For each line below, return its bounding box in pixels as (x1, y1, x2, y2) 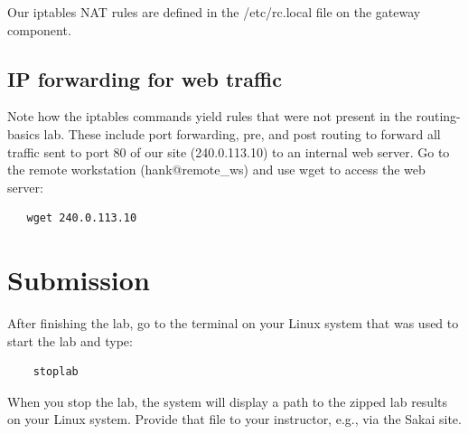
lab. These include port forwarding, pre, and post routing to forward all (43, 124, 441, 143)
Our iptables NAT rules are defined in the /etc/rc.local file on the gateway (7, 3, 421, 21)
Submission (7, 261, 150, 298)
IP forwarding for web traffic (7, 64, 282, 92)
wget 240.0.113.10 (26, 212, 137, 225)
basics (7, 124, 40, 143)
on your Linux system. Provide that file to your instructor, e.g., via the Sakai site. (7, 410, 462, 429)
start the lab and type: (7, 331, 133, 350)
